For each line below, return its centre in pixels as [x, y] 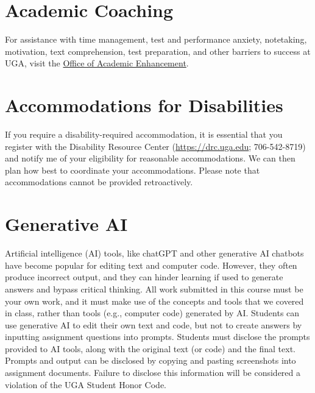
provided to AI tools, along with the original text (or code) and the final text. [150, 348]
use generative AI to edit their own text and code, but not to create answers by [154, 324]
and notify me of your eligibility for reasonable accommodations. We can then [150, 158]
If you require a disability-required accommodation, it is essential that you [144, 134]
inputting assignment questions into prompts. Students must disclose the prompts [157, 337]
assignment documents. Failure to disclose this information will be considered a [153, 373]
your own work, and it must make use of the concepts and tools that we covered [154, 301]
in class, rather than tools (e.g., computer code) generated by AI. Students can [152, 313]
